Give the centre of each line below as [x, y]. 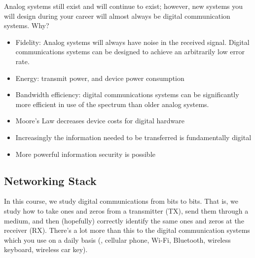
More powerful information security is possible [86, 154]
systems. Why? [27, 25]
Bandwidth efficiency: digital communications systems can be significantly [127, 94]
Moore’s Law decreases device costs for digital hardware [100, 121]
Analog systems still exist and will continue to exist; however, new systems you [124, 6]
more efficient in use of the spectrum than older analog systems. [112, 104]
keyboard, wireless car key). [46, 249]
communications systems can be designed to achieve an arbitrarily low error [130, 52]
